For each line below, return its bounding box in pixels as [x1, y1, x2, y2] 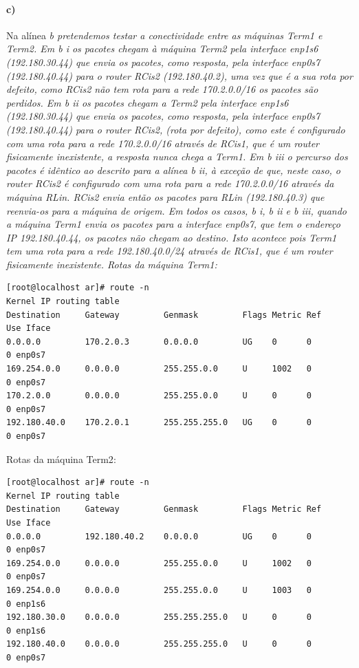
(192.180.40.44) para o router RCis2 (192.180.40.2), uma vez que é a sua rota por [6, 68, 353, 83]
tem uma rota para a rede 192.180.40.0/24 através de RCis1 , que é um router [6, 244, 333, 258]
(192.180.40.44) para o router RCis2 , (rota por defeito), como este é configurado [6, 122, 345, 136]
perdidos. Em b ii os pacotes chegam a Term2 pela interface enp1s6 [6, 95, 289, 109]
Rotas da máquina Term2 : [6, 451, 116, 466]
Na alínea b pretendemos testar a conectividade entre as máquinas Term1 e [6, 28, 323, 42]
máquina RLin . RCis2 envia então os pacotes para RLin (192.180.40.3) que [6, 189, 325, 204]
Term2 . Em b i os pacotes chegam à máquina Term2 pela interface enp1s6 [6, 41, 318, 56]
